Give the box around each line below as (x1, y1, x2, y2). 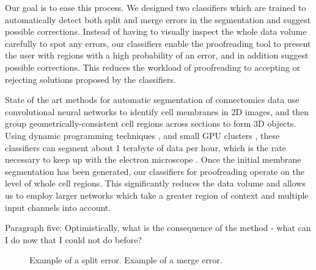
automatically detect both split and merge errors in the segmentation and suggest (5, 13, 311, 26)
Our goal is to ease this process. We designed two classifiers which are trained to (5, 1, 306, 13)
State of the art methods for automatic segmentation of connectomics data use (5, 93, 299, 106)
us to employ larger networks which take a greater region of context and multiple (5, 188, 309, 201)
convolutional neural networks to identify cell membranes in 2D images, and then (5, 105, 309, 118)
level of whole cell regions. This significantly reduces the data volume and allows (5, 177, 306, 190)
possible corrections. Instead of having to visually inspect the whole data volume (5, 25, 307, 38)
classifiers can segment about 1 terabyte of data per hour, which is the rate (5, 141, 286, 154)
